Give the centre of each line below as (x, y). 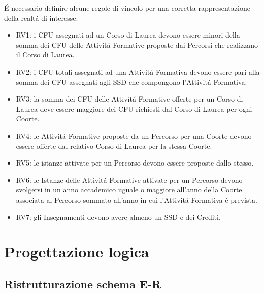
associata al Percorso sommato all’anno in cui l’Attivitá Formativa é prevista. (137, 199)
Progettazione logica (77, 252)
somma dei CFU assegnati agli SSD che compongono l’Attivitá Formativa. (131, 82)
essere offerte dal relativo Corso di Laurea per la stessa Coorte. (114, 145)
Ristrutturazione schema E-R (83, 284)
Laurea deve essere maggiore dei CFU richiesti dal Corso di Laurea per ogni (134, 108)
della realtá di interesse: (41, 18)
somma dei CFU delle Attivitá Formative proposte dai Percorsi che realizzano (137, 44)
